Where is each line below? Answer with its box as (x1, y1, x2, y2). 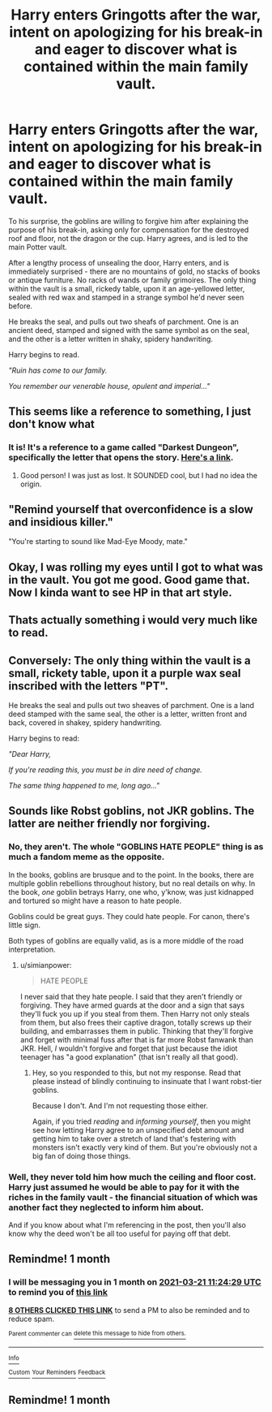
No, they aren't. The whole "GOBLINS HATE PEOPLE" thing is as (8, 841, 264, 853)
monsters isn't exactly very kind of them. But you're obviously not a (32, 1142, 257, 1152)
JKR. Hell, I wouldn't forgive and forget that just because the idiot (19, 1043, 238, 1053)
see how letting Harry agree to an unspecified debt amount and (32, 1125, 244, 1134)
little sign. (8, 920, 41, 930)
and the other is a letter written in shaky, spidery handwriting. (8, 334, 213, 343)
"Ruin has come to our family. (8, 365, 108, 375)
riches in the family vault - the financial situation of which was (8, 1191, 258, 1203)
